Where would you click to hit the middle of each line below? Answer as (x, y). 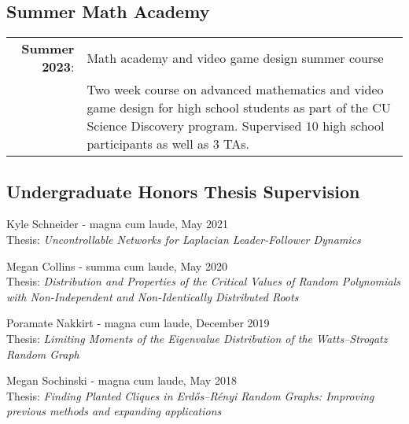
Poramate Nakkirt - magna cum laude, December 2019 (138, 323)
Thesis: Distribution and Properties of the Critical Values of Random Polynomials (204, 281)
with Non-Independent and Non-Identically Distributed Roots (153, 296)
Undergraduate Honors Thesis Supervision (183, 191)
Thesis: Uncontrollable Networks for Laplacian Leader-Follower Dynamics (184, 239)
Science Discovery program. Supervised (194, 126)
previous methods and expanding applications (114, 411)
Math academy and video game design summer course (235, 57)
